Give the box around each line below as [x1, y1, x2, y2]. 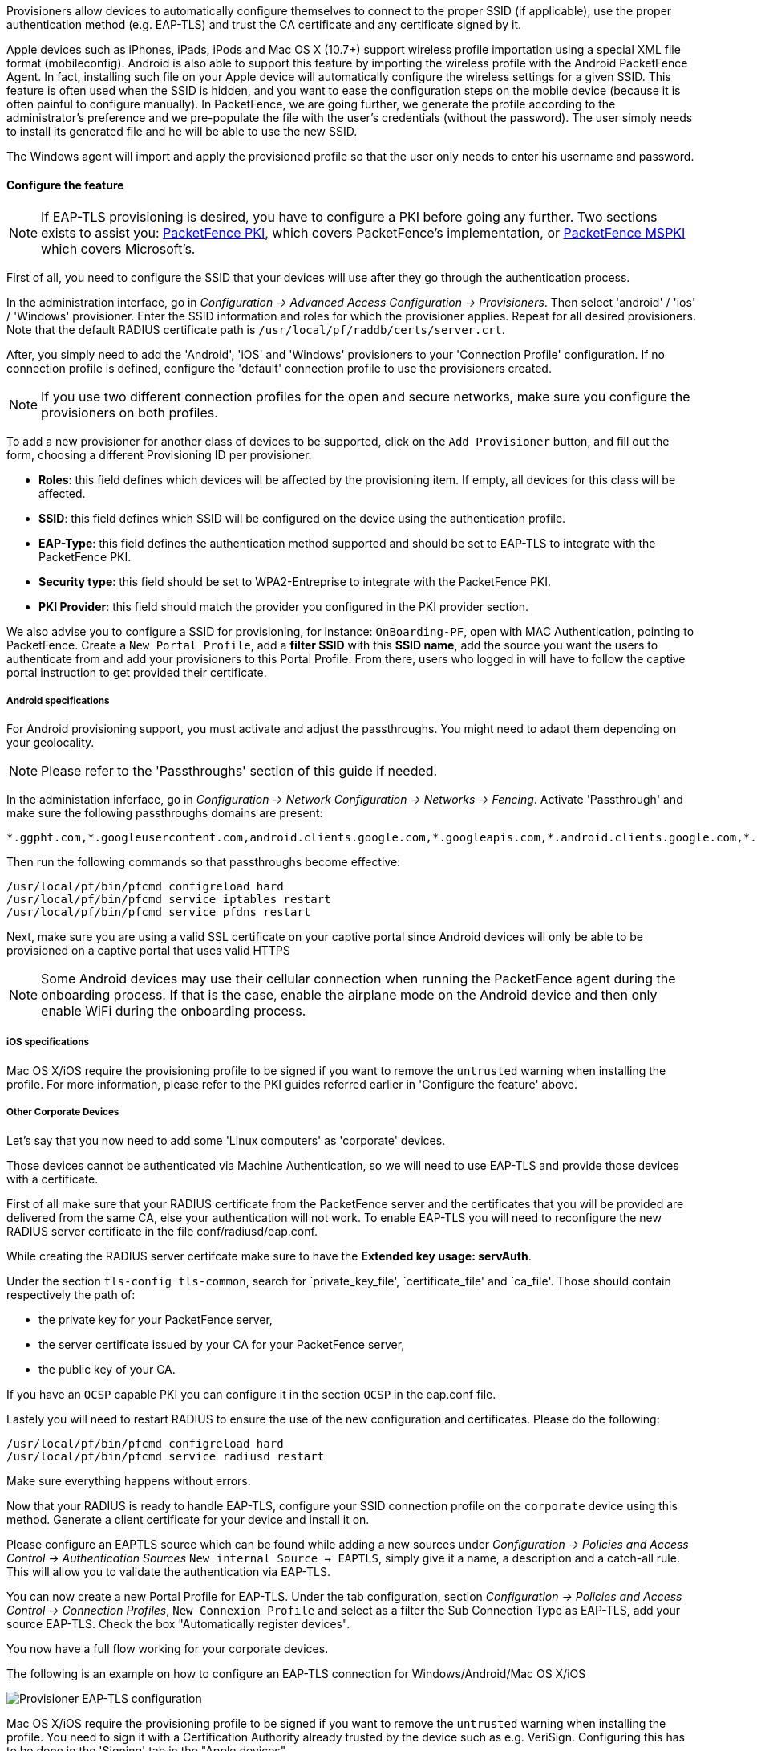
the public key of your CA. [38, 1362, 176, 1376]
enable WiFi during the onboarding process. [41, 1003, 306, 1019]
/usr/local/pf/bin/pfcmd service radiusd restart [6, 1449, 325, 1463]
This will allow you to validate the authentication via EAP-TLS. [6, 1564, 330, 1578]
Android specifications [6, 694, 110, 707]
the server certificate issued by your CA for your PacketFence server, [38, 1337, 405, 1351]
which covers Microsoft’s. [41, 241, 196, 258]
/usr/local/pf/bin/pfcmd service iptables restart [6, 893, 331, 906]
